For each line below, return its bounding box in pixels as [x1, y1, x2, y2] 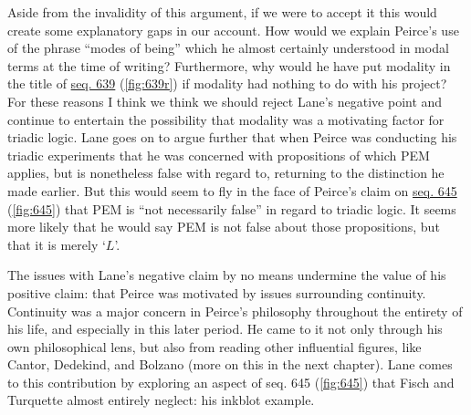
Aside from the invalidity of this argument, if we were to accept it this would [7, 3, 437, 21]
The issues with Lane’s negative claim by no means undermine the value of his [7, 265, 446, 285]
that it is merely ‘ [7, 234, 106, 254]
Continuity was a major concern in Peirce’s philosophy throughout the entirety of [7, 301, 463, 320]
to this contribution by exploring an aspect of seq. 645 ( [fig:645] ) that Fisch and [7, 372, 455, 391]
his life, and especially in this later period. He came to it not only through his [7, 319, 443, 338]
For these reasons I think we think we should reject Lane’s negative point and [7, 91, 443, 110]
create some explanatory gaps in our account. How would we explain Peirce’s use [7, 20, 459, 39]
